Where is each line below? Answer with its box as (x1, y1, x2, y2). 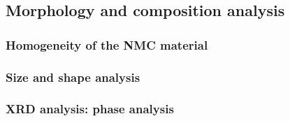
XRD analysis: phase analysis (6, 100, 174, 118)
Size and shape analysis (6, 68, 140, 85)
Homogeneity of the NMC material (6, 36, 208, 53)
